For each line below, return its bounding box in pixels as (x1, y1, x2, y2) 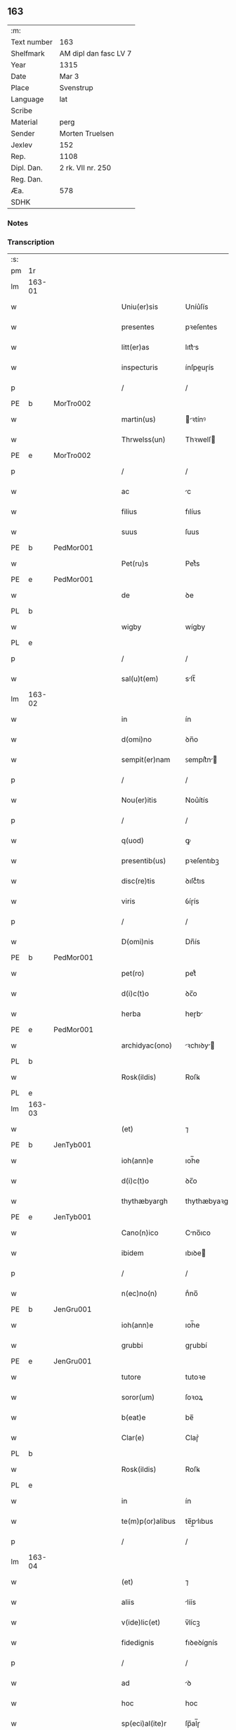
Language (11, 94, 44, 104)
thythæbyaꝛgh (185, 1196, 233, 1206)
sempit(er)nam (121, 755, 171, 765)
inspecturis (121, 362, 158, 372)
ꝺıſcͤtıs (185, 876, 205, 886)
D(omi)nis (121, 937, 155, 947)
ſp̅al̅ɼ (185, 1719, 200, 1729)
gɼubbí (185, 1340, 207, 1350)
